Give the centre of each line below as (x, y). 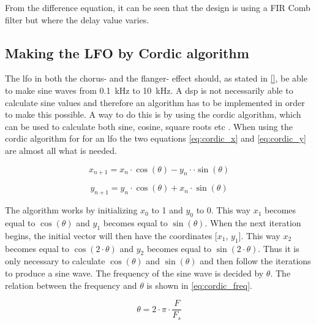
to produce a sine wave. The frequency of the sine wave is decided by (134, 273)
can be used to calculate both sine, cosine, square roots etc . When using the (149, 126)
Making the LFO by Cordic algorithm (127, 52)
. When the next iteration (253, 222)
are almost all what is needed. (61, 150)
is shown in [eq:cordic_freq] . (199, 285)
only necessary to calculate (55, 261)
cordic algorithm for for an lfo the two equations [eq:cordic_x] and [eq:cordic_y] (156, 138)
